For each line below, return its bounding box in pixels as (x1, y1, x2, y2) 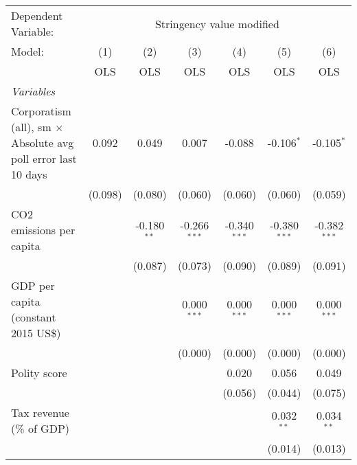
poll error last (11, 150, 77, 166)
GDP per (11, 277, 55, 293)
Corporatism (11, 103, 71, 119)
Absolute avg (11, 135, 74, 150)
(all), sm (11, 119, 51, 135)
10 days (11, 166, 47, 182)
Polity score (11, 365, 67, 381)
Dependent (11, 8, 63, 23)
